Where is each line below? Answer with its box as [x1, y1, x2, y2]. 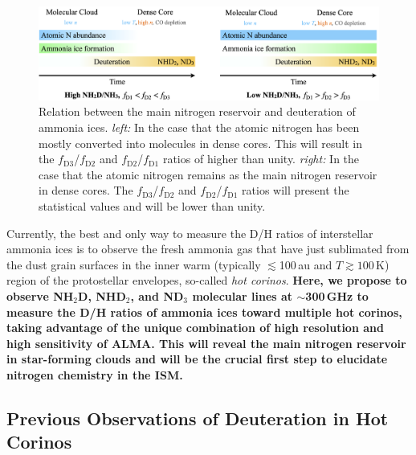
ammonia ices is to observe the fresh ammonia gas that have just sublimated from [6, 240, 410, 257]
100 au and [279, 256, 332, 273]
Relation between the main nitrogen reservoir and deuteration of [39, 103, 356, 120]
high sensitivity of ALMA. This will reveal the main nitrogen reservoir [6, 334, 406, 351]
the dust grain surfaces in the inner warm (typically [6, 256, 261, 273]
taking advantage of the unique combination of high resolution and [6, 319, 384, 336]
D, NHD [78, 288, 126, 304]
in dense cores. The [39, 182, 133, 199]
